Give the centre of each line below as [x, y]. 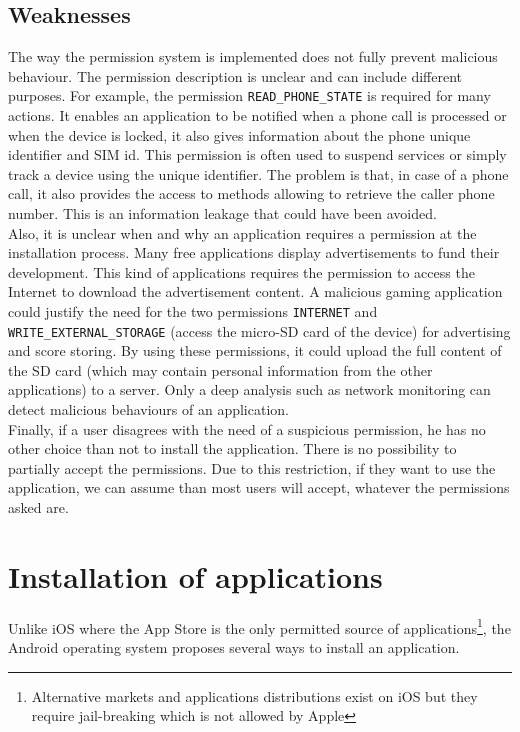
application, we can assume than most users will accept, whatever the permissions [259, 487]
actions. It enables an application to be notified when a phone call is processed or [257, 115]
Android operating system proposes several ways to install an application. [234, 647]
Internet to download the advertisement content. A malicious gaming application [255, 291]
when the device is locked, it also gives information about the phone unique [239, 134]
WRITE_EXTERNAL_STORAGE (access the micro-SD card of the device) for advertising [259, 330]
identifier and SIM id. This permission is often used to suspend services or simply [257, 154]
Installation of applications [195, 575]
